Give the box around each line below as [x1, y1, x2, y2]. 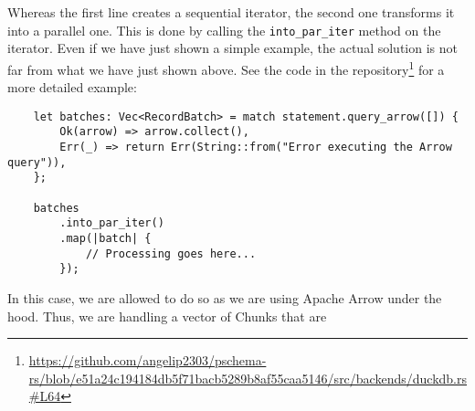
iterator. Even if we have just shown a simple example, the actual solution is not [7, 38, 458, 58]
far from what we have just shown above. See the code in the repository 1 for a [7, 57, 445, 79]
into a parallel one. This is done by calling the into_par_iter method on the [7, 20, 441, 39]
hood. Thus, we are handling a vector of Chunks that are [7, 306, 327, 325]
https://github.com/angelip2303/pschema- [28, 351, 267, 370]
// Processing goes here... [85, 247, 257, 260]
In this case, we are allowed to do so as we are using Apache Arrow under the [7, 288, 442, 307]
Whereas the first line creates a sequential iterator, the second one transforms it [7, 3, 455, 21]
